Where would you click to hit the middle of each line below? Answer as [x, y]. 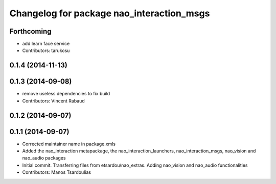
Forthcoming [30, 31]
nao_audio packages [44, 158]
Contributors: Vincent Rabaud [54, 101]
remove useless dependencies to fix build [66, 94]
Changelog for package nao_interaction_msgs [110, 13]
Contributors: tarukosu [46, 50]
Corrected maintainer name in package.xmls [69, 144]
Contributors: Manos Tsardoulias [57, 172]
